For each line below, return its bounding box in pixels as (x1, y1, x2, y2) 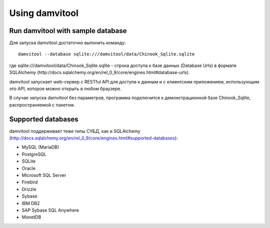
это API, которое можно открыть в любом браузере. (9, 85, 122, 92)
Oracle (21, 165, 36, 171)
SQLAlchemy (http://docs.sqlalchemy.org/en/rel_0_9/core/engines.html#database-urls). (9, 69, 190, 75)
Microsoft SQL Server (21, 172, 66, 178)
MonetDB (21, 214, 41, 220)
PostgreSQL (21, 151, 47, 157)
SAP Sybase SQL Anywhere (21, 207, 79, 213)
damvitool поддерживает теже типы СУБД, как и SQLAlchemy (9, 128, 140, 134)
